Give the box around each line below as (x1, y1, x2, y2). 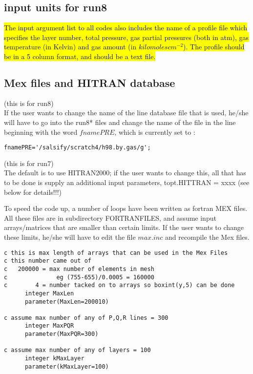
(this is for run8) (4, 98, 54, 108)
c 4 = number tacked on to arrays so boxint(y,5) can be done (4, 282, 235, 289)
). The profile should (183, 42, 245, 52)
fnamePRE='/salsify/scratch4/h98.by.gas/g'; (4, 144, 151, 151)
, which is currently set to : (114, 126, 195, 137)
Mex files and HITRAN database (4, 75, 175, 90)
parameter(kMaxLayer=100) (24, 363, 109, 370)
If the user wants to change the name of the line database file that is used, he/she (4, 107, 249, 118)
